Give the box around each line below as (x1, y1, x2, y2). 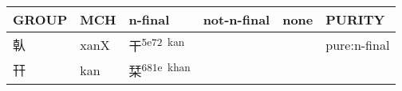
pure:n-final (325, 35, 390, 54)
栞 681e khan (128, 59, 191, 81)
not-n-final (203, 10, 270, 28)
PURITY (325, 10, 385, 28)
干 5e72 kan (128, 34, 185, 55)
